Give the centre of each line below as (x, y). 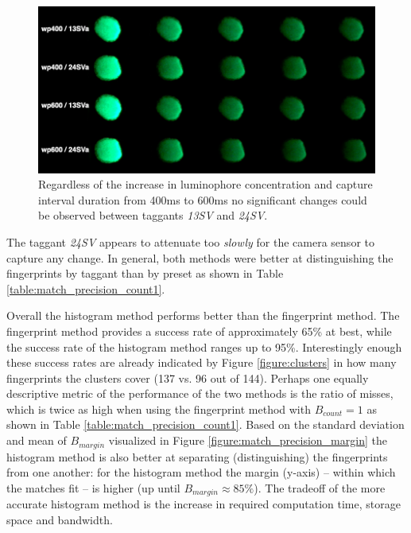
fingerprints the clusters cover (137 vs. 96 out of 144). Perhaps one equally (188, 377)
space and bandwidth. (60, 519)
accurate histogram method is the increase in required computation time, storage (204, 504)
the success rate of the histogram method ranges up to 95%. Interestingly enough (204, 346)
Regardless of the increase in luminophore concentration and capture (205, 184)
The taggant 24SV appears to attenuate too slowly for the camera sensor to (190, 241)
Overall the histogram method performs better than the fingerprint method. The (203, 315)
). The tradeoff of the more (320, 487)
